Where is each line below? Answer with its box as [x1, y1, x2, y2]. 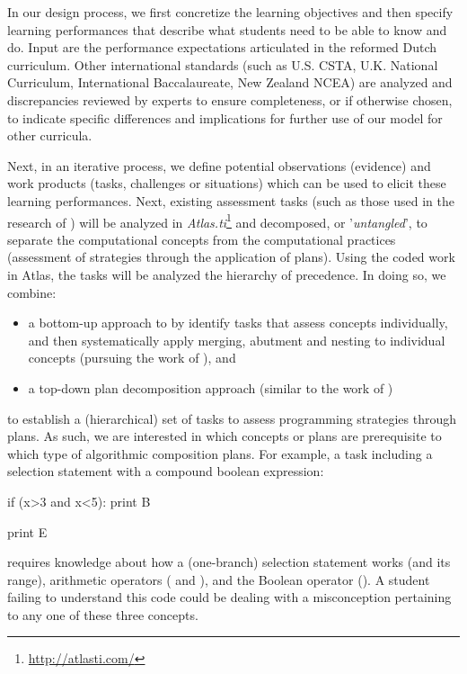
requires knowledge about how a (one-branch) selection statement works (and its [7, 553, 451, 571]
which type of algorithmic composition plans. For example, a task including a [7, 444, 433, 463]
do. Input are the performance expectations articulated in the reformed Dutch [7, 38, 437, 57]
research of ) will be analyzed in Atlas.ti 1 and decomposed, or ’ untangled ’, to [7, 210, 427, 231]
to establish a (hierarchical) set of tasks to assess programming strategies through [7, 409, 456, 427]
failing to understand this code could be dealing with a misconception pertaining [7, 588, 452, 607]
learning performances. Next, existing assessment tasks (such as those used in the [7, 191, 454, 210]
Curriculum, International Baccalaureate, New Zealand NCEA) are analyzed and [7, 73, 453, 92]
